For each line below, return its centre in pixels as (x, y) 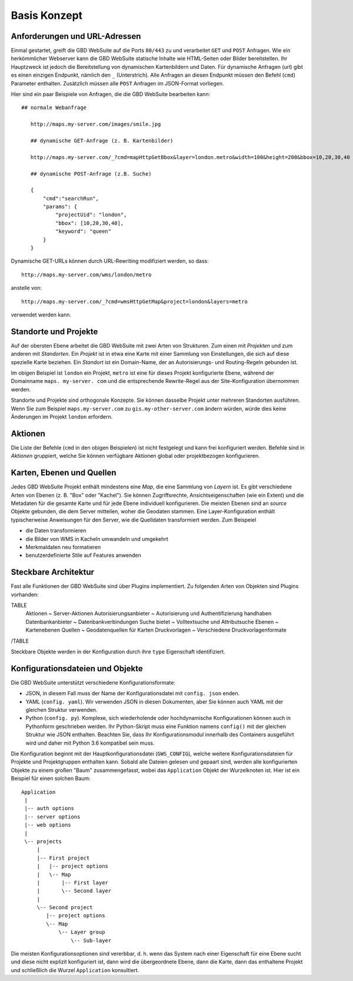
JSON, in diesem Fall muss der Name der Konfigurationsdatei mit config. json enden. (133, 693)
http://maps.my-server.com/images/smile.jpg (96, 124)
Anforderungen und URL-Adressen (76, 36)
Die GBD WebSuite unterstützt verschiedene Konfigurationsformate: (93, 682)
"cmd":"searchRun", (71, 198)
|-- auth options (49, 808)
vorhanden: (25, 594)
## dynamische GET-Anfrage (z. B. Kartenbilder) (102, 141)
